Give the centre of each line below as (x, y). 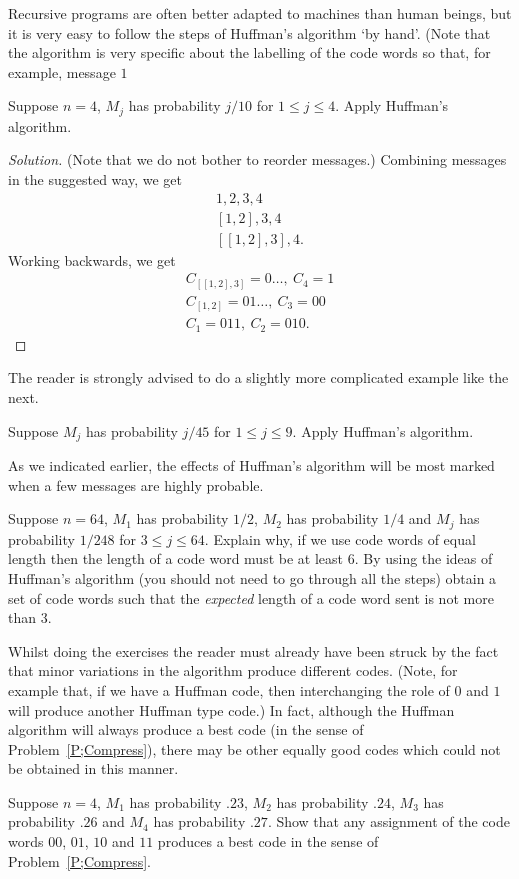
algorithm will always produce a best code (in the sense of (186, 729)
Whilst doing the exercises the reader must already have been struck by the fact (253, 650)
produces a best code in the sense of (268, 841)
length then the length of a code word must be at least (176, 558)
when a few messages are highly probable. (136, 484)
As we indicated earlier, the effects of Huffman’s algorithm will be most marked (251, 465)
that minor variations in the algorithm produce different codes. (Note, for (233, 670)
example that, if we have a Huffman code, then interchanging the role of (229, 689)
